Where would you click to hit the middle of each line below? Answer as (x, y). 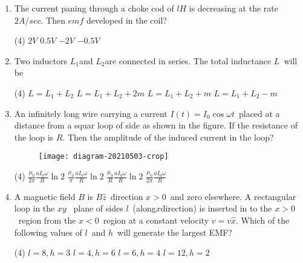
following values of (48, 232)
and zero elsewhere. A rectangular (233, 196)
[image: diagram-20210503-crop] (103, 157)
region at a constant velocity (156, 220)
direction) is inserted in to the (216, 208)
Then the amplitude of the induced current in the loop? (171, 137)
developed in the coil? (126, 20)
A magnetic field (45, 196)
